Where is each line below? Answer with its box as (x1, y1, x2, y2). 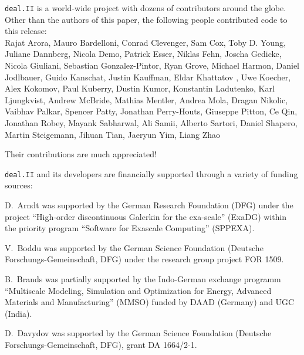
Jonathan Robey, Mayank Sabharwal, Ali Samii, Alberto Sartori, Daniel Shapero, (5, 117, 298, 129)
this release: (5, 25, 47, 37)
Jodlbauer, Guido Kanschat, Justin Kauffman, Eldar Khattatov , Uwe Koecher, (5, 70, 291, 83)
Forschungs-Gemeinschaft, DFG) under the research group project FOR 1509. (5, 253, 284, 265)
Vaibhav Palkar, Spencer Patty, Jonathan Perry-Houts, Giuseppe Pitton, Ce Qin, (5, 105, 298, 117)
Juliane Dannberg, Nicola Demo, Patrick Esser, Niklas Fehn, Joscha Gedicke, (5, 48, 282, 60)
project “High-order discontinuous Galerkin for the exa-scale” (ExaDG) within (5, 210, 287, 222)
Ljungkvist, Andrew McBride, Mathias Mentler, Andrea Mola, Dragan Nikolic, (5, 93, 288, 106)
